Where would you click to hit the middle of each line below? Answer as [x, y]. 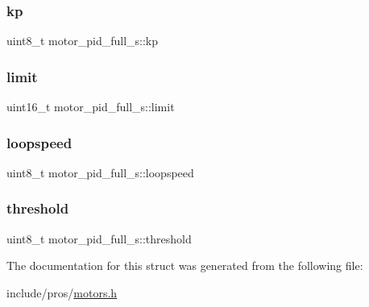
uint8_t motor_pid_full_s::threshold [99, 238]
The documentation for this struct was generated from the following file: [185, 266]
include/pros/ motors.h [62, 292]
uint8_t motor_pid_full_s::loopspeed [100, 172]
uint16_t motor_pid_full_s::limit [91, 107]
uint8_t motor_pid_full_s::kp [83, 41]
